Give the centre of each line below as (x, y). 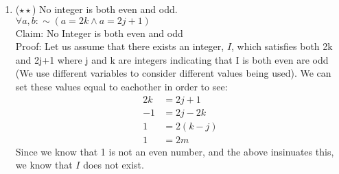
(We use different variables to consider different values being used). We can (173, 73)
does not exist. (114, 165)
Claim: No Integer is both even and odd (99, 33)
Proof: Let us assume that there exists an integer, (120, 46)
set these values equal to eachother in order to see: (121, 86)
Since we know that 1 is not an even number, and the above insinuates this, (175, 151)
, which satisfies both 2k (282, 46)
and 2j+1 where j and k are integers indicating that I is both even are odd (172, 59)
